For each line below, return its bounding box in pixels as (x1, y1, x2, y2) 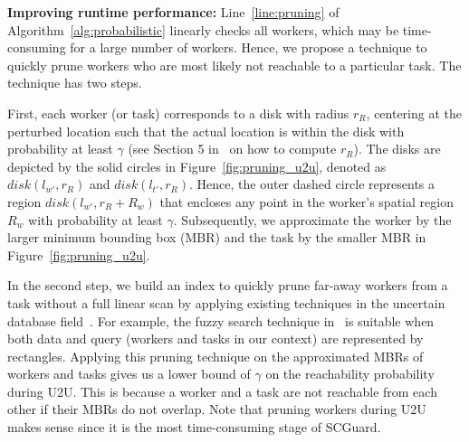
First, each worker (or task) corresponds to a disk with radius (7, 103, 349, 122)
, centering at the (366, 103, 462, 122)
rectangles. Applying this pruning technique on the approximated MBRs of (7, 346, 424, 365)
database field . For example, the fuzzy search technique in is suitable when (7, 311, 435, 330)
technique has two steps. (7, 73, 142, 92)
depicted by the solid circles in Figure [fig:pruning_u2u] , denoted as (7, 156, 387, 175)
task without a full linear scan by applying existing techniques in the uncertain (7, 293, 445, 312)
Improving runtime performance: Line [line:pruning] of (7, 3, 340, 21)
